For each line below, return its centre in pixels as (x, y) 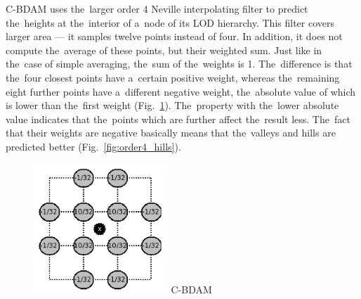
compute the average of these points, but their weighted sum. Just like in (164, 50)
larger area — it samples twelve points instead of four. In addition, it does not (174, 36)
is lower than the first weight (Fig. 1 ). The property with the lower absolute (172, 105)
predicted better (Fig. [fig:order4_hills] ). (93, 146)
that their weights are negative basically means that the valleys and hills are (171, 133)
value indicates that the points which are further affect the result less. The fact (178, 119)
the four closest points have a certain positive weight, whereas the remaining (173, 77)
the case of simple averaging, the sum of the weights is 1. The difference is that (179, 64)
